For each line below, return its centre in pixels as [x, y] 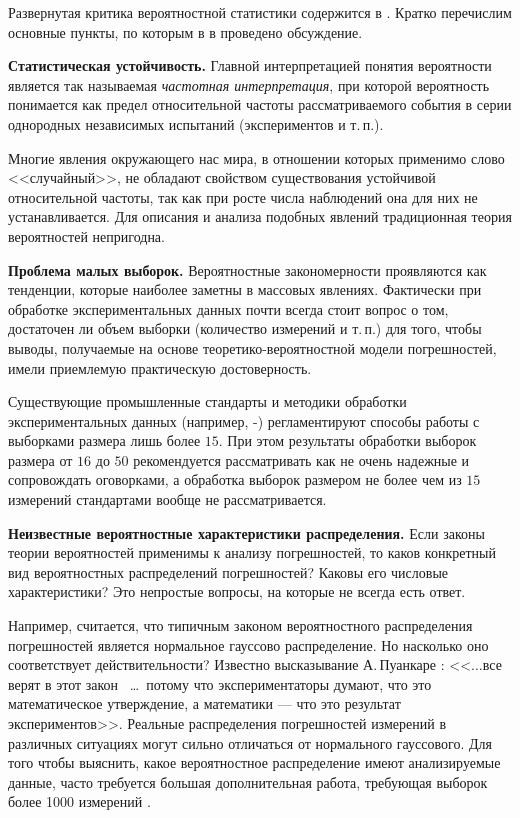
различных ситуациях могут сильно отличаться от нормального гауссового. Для [250, 742]
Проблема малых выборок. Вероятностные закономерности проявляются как [247, 269]
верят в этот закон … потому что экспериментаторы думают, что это [220, 683]
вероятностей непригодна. [86, 235]
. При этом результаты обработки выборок [347, 440]
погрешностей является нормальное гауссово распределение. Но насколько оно [248, 644]
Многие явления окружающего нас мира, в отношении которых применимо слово [256, 157]
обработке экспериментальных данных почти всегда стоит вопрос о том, [228, 308]
